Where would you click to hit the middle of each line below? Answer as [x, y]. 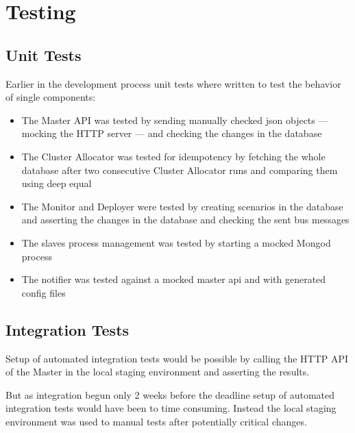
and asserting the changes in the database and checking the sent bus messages [185, 220]
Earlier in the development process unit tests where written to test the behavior [173, 83]
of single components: [51, 97]
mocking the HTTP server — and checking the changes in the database [172, 133]
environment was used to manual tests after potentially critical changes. [156, 421]
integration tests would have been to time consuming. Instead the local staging [171, 408]
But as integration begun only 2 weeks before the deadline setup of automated [170, 394]
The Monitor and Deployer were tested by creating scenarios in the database [182, 206]
